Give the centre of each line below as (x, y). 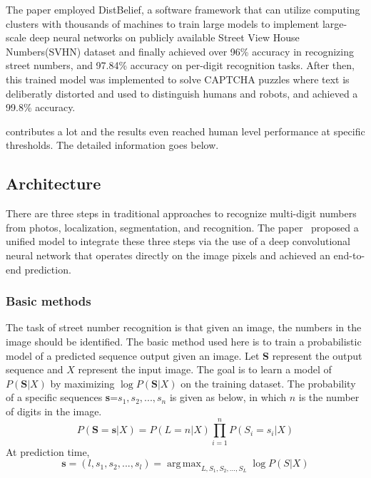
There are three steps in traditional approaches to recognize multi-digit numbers (181, 213)
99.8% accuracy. (41, 107)
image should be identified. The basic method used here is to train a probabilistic (184, 341)
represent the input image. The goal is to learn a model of (205, 369)
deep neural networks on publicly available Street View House (164, 37)
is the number (329, 397)
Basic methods (49, 301)
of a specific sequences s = (62, 397)
